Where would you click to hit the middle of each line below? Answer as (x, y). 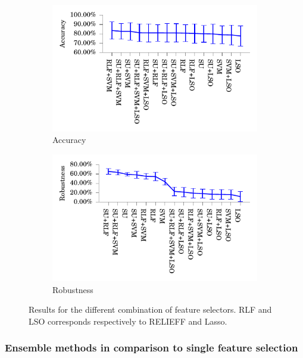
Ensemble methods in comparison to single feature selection (151, 348)
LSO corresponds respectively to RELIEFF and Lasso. (128, 321)
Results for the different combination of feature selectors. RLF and (150, 309)
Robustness (73, 289)
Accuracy (69, 140)
